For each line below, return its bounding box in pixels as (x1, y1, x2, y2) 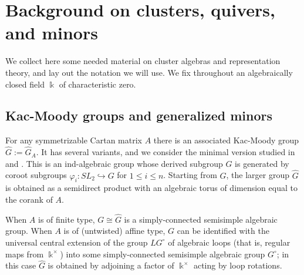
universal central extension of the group (5, 236, 148, 248)
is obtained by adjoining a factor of (48, 259, 174, 271)
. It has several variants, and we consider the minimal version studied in (36, 146, 295, 158)
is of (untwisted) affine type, (63, 224, 165, 237)
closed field (5, 78, 45, 90)
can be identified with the (177, 224, 269, 237)
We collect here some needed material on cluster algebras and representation (5, 55, 281, 67)
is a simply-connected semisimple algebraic (124, 213, 278, 225)
